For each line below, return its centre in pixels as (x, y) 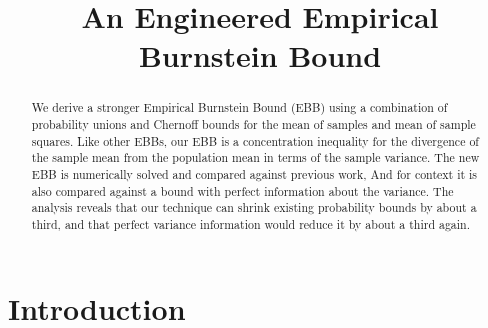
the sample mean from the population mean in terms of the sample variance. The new (255, 157)
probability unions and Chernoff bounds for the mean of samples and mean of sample (253, 124)
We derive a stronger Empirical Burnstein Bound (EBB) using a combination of (239, 107)
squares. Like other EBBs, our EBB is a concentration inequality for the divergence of (255, 140)
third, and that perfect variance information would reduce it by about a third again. (251, 223)
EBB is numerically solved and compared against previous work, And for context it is (254, 173)
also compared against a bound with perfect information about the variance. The (242, 190)
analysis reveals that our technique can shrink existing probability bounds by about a (254, 207)
